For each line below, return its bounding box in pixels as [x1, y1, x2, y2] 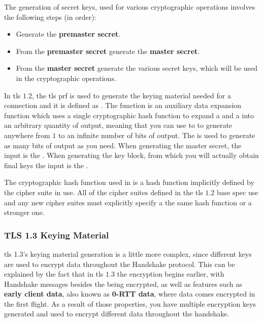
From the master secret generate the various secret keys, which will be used [16, 63, 258, 73]
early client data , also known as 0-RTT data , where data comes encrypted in [4, 288, 255, 299]
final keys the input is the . [4, 159, 88, 170]
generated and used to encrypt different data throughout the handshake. [4, 308, 229, 319]
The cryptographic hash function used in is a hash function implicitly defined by [4, 177, 254, 187]
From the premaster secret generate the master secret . [16, 45, 200, 56]
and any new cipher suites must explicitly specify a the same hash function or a [4, 197, 252, 207]
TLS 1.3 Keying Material [4, 228, 109, 241]
